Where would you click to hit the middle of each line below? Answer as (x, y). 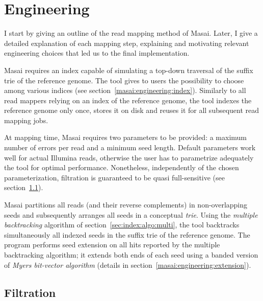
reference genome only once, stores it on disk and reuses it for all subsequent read (132, 110)
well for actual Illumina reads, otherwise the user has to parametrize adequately (129, 157)
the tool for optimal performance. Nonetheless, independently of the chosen (122, 167)
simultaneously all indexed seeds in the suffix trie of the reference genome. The (127, 234)
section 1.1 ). (24, 187)
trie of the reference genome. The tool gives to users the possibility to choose (124, 80)
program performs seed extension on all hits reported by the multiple (112, 245)
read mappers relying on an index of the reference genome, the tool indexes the (128, 100)
